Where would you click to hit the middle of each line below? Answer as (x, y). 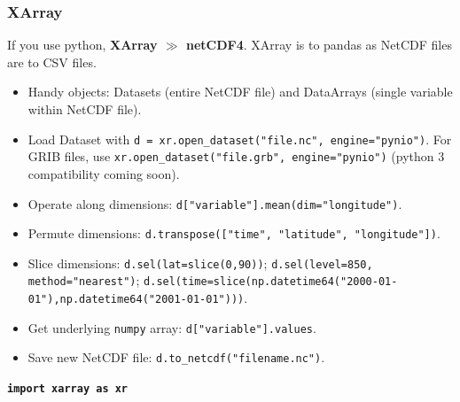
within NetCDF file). (85, 109)
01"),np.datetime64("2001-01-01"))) (136, 300)
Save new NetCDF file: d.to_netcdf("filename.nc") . (176, 357)
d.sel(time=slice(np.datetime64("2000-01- (271, 282)
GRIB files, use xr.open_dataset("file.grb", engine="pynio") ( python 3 (236, 156)
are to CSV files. (52, 62)
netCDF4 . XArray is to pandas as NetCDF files (319, 45)
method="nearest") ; (84, 280)
